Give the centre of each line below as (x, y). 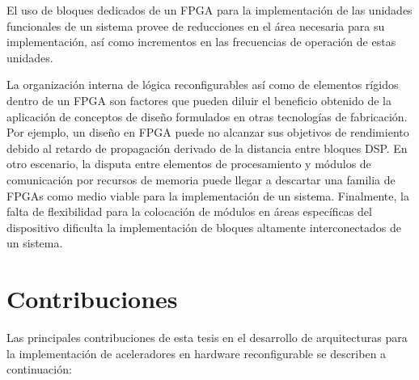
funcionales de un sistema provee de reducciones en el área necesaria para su (196, 25)
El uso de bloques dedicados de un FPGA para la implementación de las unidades (209, 10)
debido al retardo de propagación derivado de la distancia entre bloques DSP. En (207, 148)
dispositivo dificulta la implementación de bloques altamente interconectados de (204, 227)
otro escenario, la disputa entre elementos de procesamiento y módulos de (189, 164)
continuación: (39, 369)
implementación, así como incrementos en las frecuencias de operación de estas (201, 42)
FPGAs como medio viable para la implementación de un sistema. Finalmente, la (208, 195)
